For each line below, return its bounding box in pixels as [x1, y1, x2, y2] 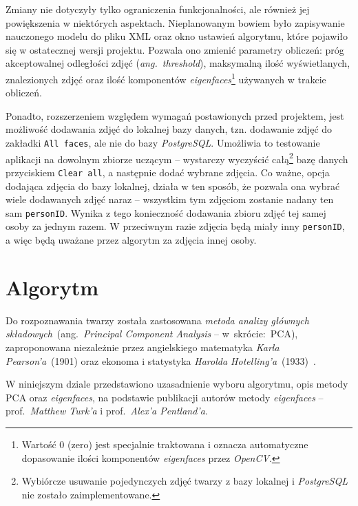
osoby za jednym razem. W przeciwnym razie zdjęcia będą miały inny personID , [6, 219, 345, 233]
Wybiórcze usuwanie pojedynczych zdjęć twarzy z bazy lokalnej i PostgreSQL [21, 474, 348, 488]
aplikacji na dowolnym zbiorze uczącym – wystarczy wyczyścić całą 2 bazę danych [6, 149, 348, 166]
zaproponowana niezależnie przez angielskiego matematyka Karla [6, 339, 280, 354]
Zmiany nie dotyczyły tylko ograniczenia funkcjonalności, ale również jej [6, 2, 310, 16]
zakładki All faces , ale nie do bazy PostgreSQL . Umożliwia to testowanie [6, 136, 320, 149]
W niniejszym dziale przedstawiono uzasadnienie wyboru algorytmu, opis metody [6, 377, 348, 391]
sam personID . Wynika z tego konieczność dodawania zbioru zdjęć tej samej [6, 205, 326, 220]
